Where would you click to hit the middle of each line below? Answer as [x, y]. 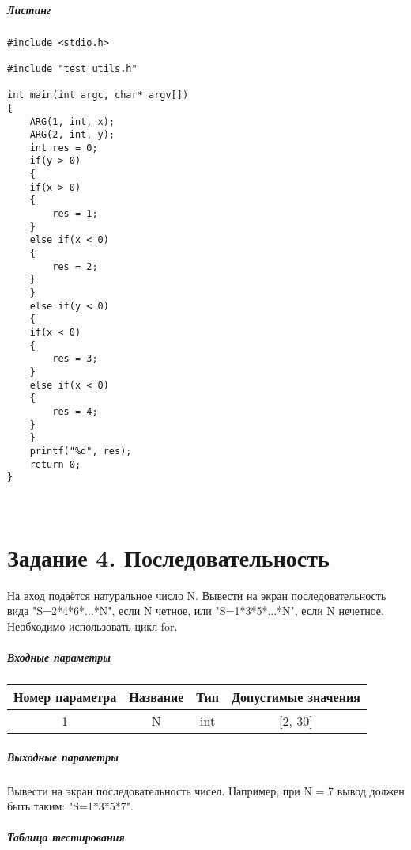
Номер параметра [65, 696]
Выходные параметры [63, 756]
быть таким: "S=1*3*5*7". [70, 806]
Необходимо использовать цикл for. [92, 626]
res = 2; [75, 266]
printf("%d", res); [81, 451]
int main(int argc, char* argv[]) [98, 95]
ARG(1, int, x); [72, 121]
